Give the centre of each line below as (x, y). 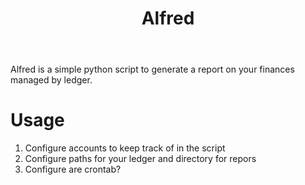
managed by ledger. (51, 80)
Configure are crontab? (73, 169)
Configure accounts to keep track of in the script (125, 148)
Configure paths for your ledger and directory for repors (140, 159)
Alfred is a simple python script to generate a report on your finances (152, 69)
